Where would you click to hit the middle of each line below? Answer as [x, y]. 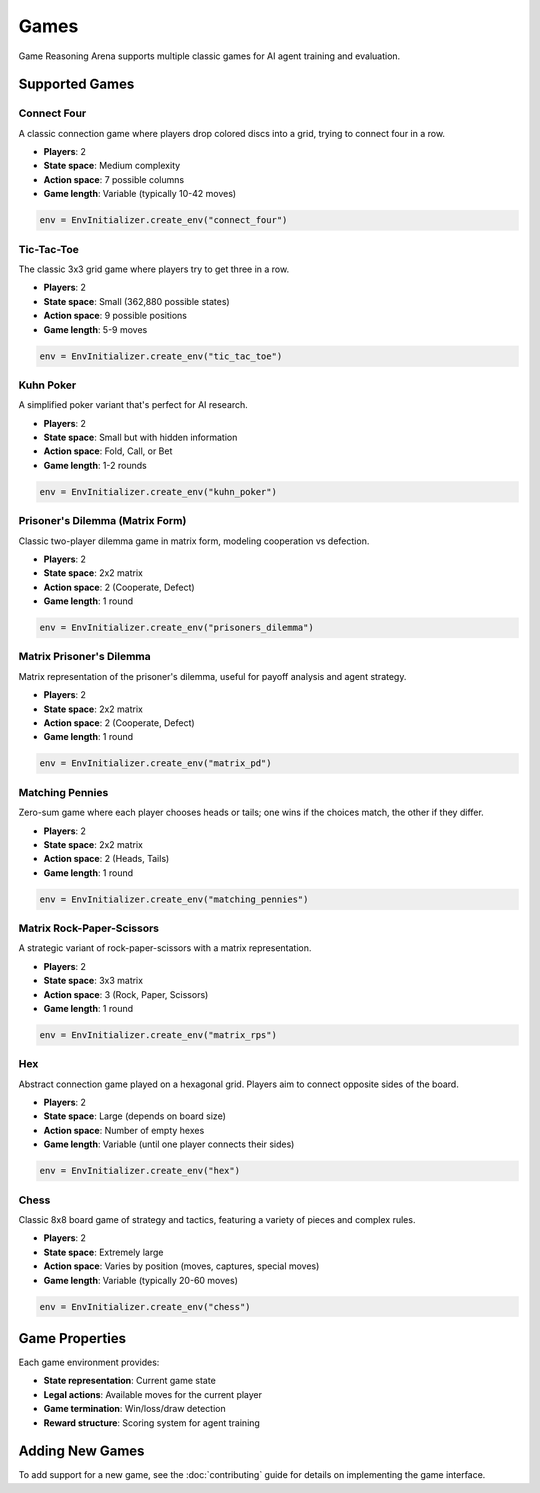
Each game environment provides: [89, 1362]
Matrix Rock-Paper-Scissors [89, 928]
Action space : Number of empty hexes [124, 1130]
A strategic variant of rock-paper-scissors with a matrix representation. [165, 948]
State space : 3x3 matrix [93, 981]
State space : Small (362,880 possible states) [136, 301]
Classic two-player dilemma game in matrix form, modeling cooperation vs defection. [194, 541]
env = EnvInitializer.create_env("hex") [139, 1171]
